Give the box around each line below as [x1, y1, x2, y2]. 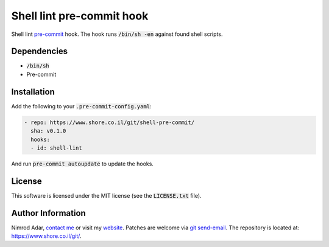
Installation [11, 86, 55, 97]
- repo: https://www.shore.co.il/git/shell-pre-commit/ [24, 119, 195, 126]
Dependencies [11, 46, 68, 57]
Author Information [11, 207, 87, 218]
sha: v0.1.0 [30, 128, 66, 134]
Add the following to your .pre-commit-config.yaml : [11, 102, 152, 110]
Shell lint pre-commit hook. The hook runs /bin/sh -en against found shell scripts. [11, 30, 223, 38]
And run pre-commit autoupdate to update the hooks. [11, 160, 154, 167]
